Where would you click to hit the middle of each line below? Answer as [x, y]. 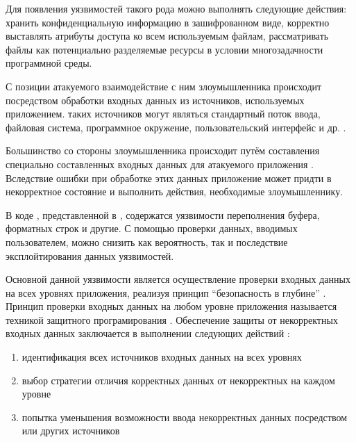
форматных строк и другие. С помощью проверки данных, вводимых [152, 228]
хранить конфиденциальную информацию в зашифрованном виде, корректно [168, 22]
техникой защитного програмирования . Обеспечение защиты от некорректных [172, 319]
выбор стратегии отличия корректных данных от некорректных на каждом [178, 380]
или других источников [71, 431]
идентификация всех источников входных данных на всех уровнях [162, 357]
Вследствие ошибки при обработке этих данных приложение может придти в [169, 178]
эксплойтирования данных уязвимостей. [90, 255]
